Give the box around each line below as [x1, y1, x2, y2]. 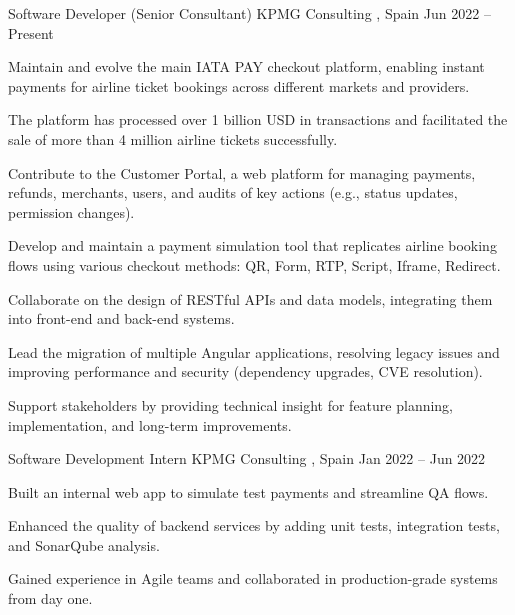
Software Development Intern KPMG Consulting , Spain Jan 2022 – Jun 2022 [8, 448, 486, 469]
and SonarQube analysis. [8, 534, 160, 555]
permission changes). [8, 201, 135, 222]
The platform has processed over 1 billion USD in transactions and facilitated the [8, 109, 508, 130]
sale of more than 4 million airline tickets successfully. [8, 128, 338, 149]
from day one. [8, 588, 93, 609]
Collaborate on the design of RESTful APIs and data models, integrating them [8, 288, 493, 309]
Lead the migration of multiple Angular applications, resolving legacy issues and [8, 341, 500, 362]
